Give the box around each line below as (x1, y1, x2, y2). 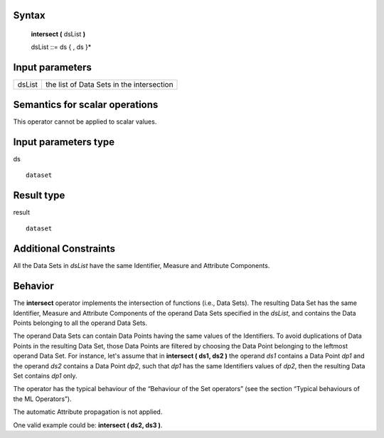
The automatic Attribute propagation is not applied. (13, 407, 163, 416)
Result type (13, 189, 65, 201)
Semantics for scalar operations (13, 98, 159, 110)
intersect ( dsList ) (31, 30, 86, 38)
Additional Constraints (13, 242, 116, 255)
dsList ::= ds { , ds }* (31, 43, 92, 51)
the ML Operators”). (13, 395, 72, 403)
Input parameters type (13, 136, 115, 148)
